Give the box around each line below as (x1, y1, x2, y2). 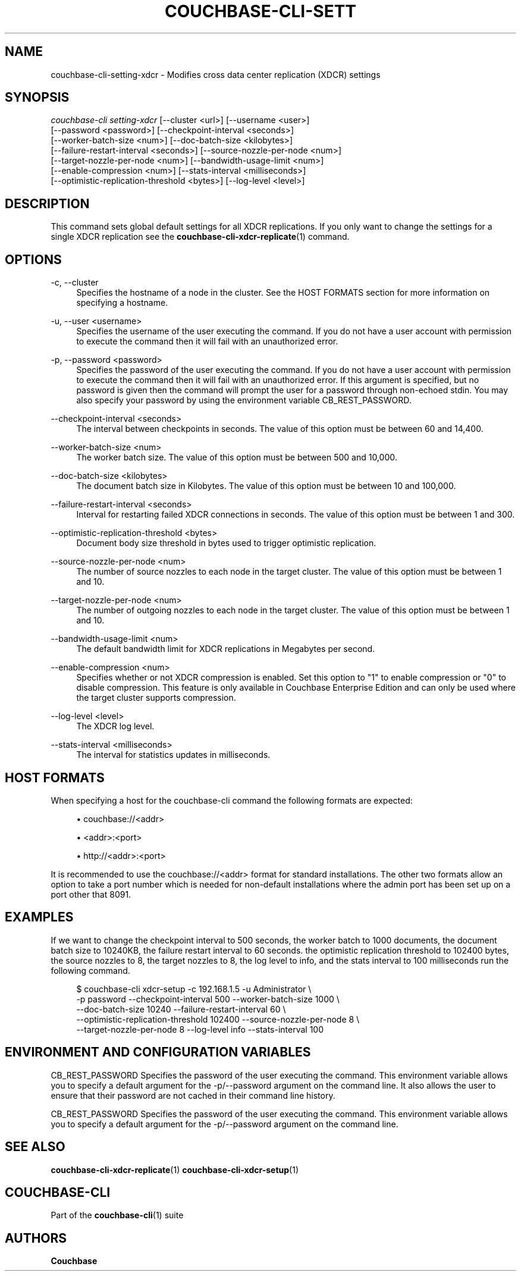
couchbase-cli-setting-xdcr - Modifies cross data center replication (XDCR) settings (51, 69, 381, 80)
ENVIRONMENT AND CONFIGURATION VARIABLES (5, 1045, 311, 1060)
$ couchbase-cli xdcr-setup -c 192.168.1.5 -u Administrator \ (76, 983, 312, 994)
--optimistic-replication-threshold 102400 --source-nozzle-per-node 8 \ (76, 1014, 360, 1024)
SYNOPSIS (5, 90, 70, 105)
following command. (51, 965, 130, 976)
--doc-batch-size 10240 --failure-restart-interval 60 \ (76, 1004, 286, 1014)
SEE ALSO (5, 1139, 65, 1155)
